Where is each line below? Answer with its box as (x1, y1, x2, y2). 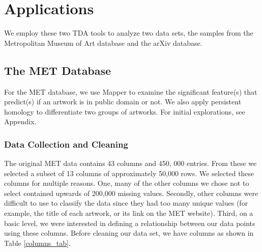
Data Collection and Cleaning (4, 137, 128, 150)
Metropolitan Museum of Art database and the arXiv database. (4, 37, 202, 48)
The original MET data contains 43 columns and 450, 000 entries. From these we (4, 158, 257, 169)
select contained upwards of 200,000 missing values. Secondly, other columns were (4, 187, 258, 198)
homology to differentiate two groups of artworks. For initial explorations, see (4, 106, 245, 117)
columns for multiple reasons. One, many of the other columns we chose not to (4, 178, 249, 188)
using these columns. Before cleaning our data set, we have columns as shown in (4, 228, 254, 238)
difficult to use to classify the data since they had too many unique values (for (4, 198, 248, 208)
